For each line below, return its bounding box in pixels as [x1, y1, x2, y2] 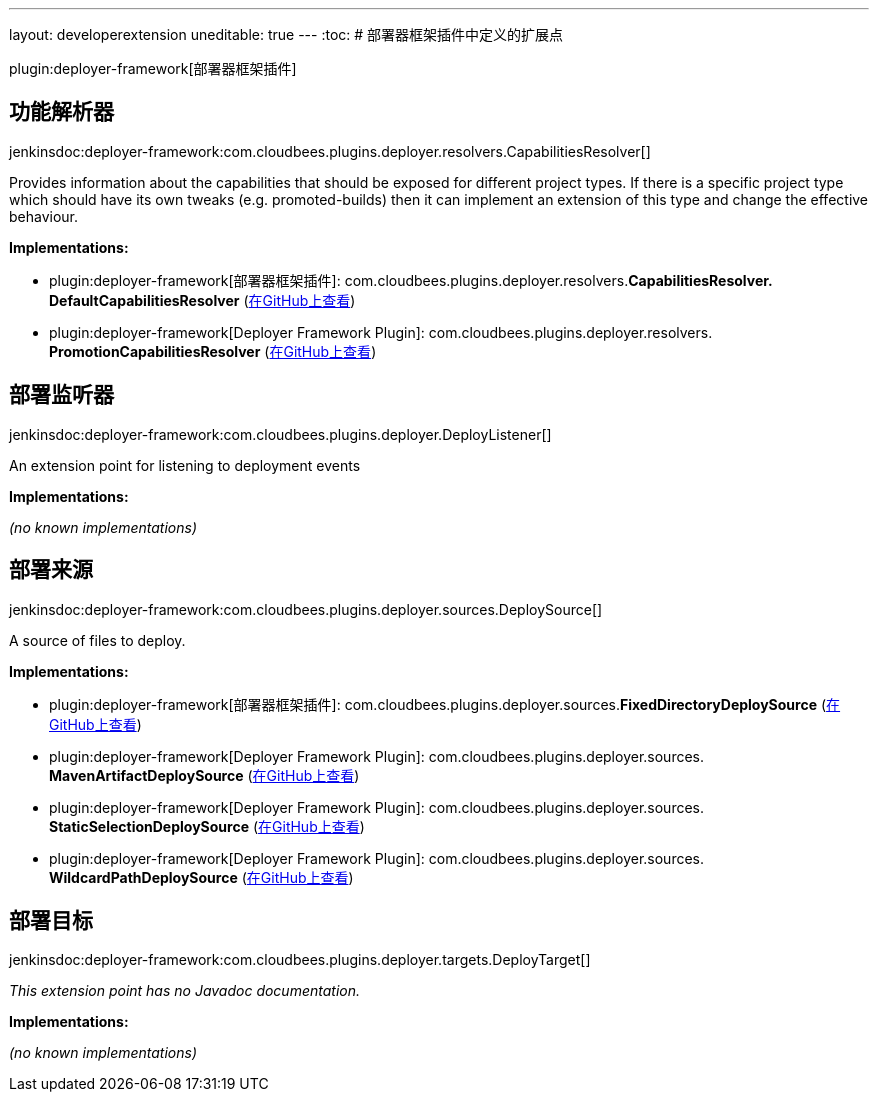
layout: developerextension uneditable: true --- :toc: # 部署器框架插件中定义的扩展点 [9, 26, 564, 43]
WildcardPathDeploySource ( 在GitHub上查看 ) [49, 868, 354, 886]
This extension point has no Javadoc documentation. [9, 982, 361, 1000]
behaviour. [9, 207, 79, 225]
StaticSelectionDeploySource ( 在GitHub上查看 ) [49, 817, 365, 835]
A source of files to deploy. [9, 631, 186, 649]
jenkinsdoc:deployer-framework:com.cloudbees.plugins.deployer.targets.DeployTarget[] [9, 951, 591, 969]
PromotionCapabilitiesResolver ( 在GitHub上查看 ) [49, 342, 377, 360]
